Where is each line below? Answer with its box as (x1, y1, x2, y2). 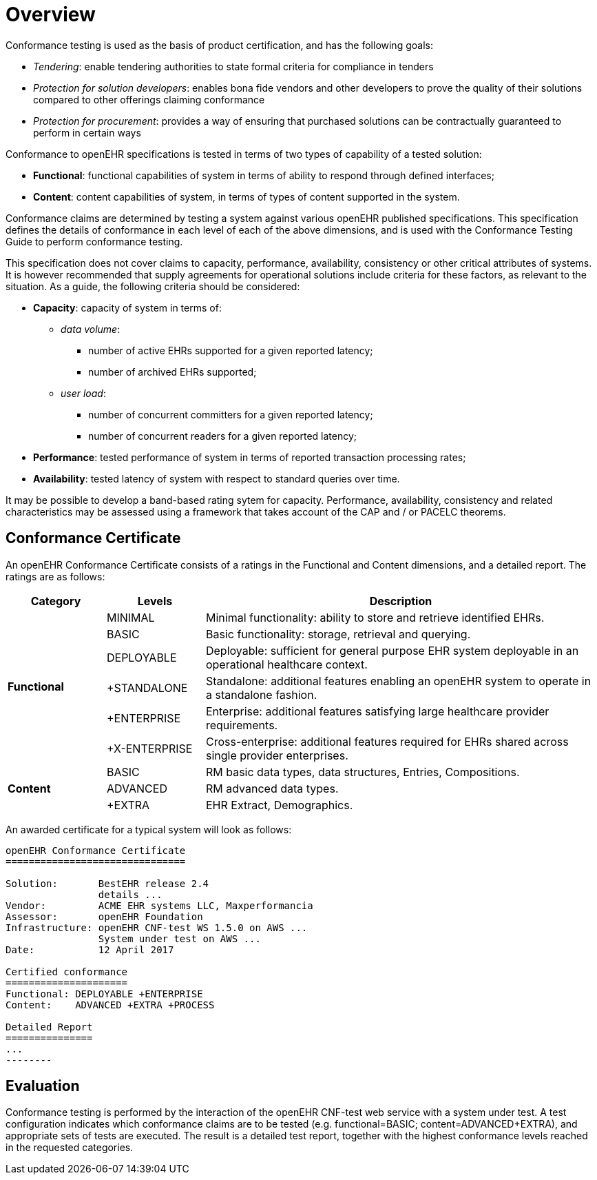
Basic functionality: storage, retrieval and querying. (205, 627, 471, 641)
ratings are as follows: (6, 570, 105, 582)
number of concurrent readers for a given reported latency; (88, 429, 357, 442)
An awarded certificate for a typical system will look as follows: (6, 823, 292, 835)
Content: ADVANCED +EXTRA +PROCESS (6, 999, 215, 1010)
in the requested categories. (6, 1141, 134, 1154)
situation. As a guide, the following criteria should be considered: (6, 280, 300, 292)
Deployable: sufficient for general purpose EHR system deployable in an (205, 643, 579, 658)
